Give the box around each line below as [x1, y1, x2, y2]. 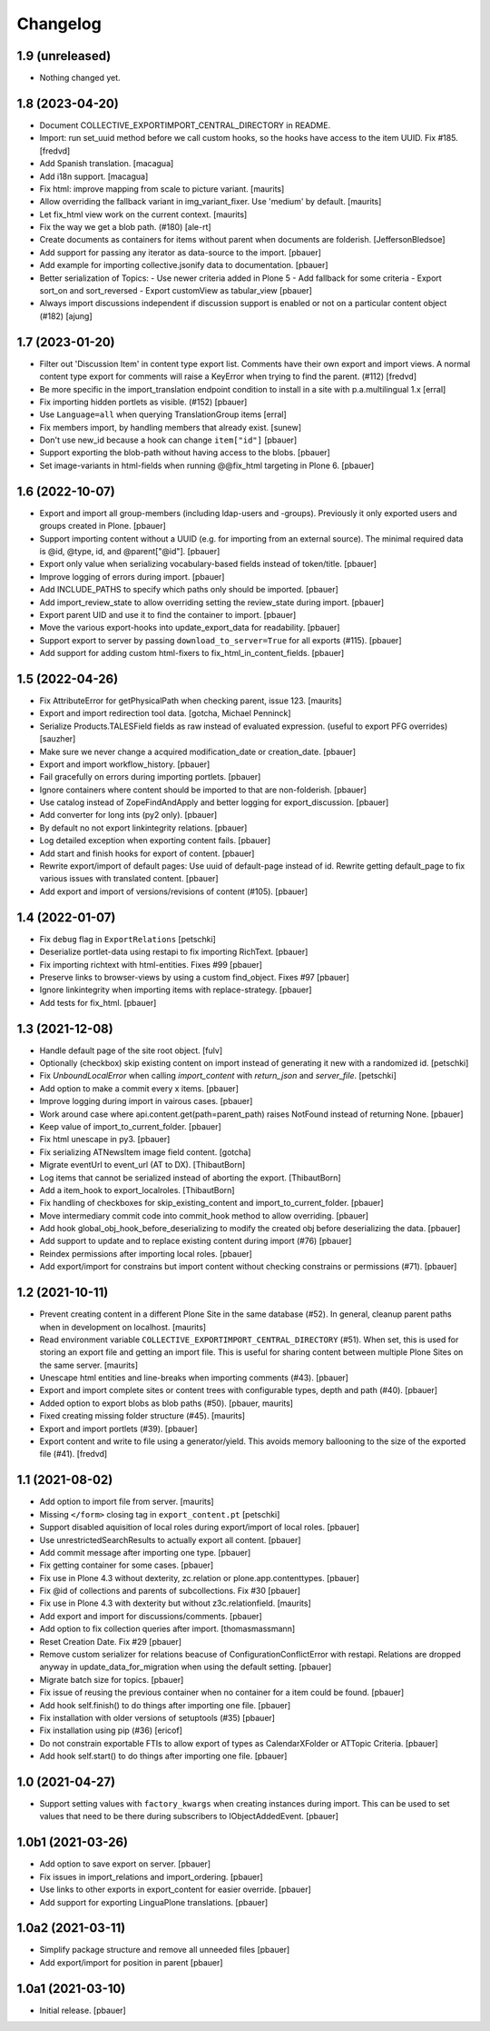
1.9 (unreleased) [16, 48, 112, 64]
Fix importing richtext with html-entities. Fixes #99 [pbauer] [39, 959, 263, 970]
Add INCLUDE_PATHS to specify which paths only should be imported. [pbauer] [39, 584, 339, 595]
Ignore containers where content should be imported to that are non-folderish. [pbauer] [39, 784, 367, 795]
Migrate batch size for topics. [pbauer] [39, 1674, 184, 1685]
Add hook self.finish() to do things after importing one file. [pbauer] [39, 1699, 291, 1710]
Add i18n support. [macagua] [39, 171, 149, 182]
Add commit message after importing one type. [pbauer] [39, 1547, 251, 1558]
